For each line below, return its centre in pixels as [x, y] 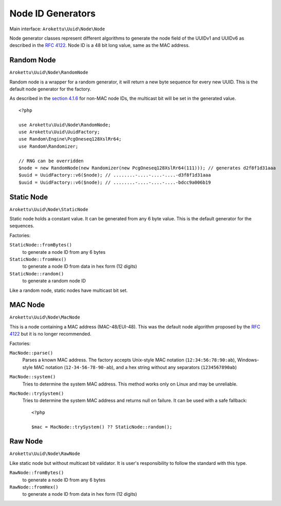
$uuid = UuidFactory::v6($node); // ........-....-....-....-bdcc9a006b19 [115, 182]
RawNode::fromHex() [34, 487]
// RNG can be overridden [51, 161]
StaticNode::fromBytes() [41, 245]
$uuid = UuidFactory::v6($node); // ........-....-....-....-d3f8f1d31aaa [115, 175]
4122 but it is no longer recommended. [50, 334]
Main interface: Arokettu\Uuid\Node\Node [57, 29]
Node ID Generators [53, 13]
